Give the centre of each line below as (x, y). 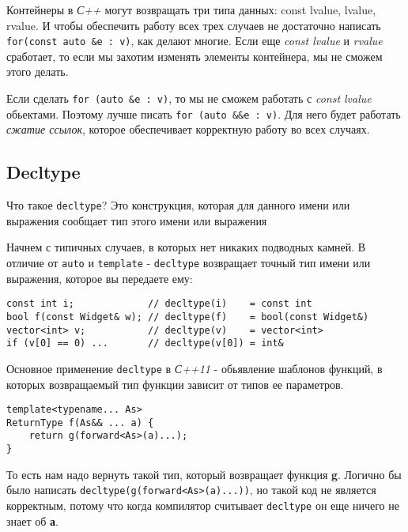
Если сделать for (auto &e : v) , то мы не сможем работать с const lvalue (189, 98)
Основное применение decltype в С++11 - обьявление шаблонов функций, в (195, 368)
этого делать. (38, 72)
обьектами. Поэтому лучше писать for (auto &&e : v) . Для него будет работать (204, 113)
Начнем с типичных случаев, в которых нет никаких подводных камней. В (186, 247)
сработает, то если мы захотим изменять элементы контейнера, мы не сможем (195, 56)
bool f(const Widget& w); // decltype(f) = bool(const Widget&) (188, 317)
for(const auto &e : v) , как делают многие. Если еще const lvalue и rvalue (195, 41)
